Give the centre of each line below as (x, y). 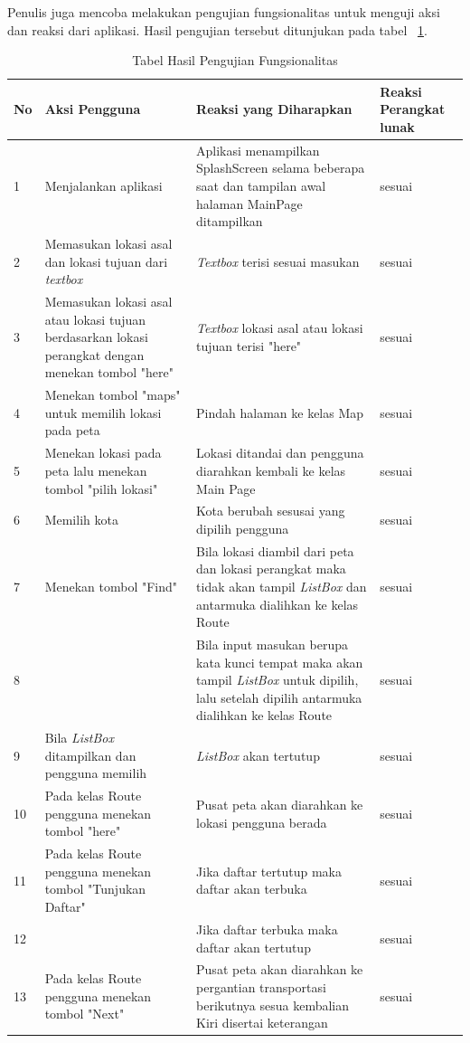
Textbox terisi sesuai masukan (278, 261)
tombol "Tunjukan (95, 889)
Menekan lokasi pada (103, 453)
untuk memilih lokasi (103, 412)
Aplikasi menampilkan (258, 150)
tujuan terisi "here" (249, 346)
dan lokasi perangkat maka (271, 569)
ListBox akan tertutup (258, 755)
